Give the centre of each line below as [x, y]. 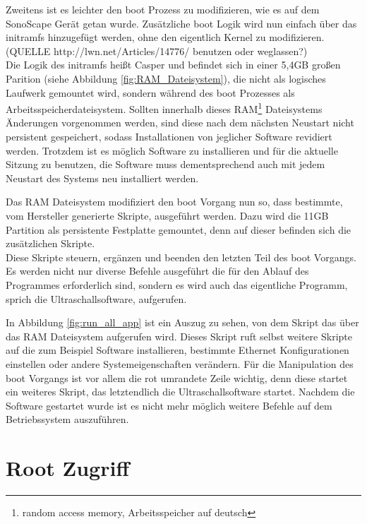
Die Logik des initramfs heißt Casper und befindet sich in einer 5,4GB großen [173, 65]
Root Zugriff [68, 468]
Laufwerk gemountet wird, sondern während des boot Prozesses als [150, 92]
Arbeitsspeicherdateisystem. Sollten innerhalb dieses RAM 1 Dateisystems [164, 108]
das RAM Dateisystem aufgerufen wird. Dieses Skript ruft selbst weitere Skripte [179, 336]
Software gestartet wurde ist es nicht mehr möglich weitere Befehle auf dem [169, 405]
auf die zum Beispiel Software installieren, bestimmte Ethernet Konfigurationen [178, 350]
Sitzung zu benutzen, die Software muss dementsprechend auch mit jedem [166, 164]
